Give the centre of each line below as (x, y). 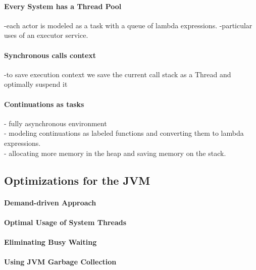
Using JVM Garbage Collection (60, 262)
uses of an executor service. (46, 35)
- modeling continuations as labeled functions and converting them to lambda (124, 133)
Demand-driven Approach (50, 202)
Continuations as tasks (44, 104)
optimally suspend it (36, 84)
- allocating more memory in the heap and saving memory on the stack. (115, 153)
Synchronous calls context (50, 55)
